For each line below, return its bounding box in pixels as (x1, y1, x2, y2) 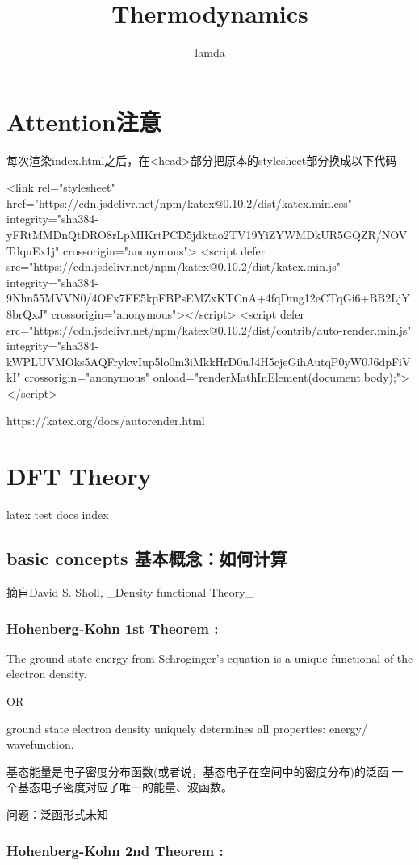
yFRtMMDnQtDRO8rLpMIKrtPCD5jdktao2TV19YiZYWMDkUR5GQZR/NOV (6, 226, 408, 243)
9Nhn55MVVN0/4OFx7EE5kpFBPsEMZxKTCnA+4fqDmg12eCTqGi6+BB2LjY (6, 289, 410, 306)
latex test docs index (6, 506, 109, 523)
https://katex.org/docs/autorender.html (6, 411, 205, 428)
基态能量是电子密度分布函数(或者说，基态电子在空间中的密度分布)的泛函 (6, 762, 388, 779)
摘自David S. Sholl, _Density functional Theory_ (6, 584, 254, 601)
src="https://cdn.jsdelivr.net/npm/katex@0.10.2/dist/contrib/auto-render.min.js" (6, 321, 412, 338)
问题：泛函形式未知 (6, 806, 108, 823)
